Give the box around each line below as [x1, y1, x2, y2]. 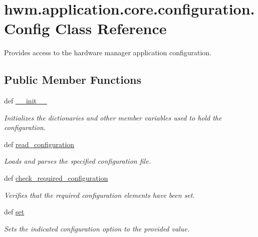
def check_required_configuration [4, 173, 108, 183]
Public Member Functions [4, 72, 141, 87]
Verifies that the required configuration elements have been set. [4, 189, 195, 200]
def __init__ [4, 95, 47, 106]
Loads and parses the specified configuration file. [4, 156, 151, 166]
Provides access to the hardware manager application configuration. [4, 47, 212, 58]
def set [4, 206, 25, 217]
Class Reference [55, 18, 167, 39]
